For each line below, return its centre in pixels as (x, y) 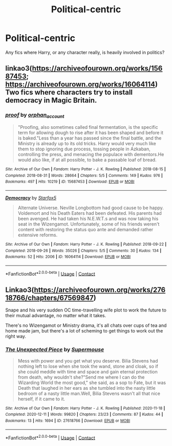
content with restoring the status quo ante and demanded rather (85, 229)
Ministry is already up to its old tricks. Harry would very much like (87, 143)
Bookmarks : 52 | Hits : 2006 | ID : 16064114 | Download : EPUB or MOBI (68, 257)
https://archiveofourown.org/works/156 (97, 68)
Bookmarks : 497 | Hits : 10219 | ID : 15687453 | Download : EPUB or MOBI (70, 182)
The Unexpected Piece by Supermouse (55, 350)
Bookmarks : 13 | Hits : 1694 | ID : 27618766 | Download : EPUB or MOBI (68, 420)
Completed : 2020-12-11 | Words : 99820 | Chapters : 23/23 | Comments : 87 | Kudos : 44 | (84, 415)
